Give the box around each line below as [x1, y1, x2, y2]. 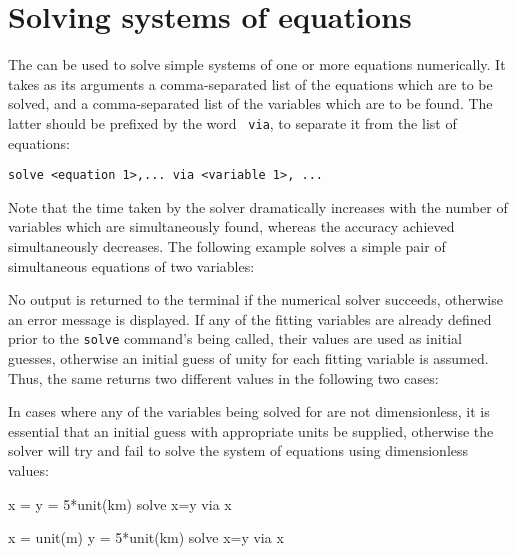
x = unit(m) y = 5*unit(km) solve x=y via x [8, 527, 284, 548]
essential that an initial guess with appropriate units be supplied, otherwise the [8, 420, 494, 441]
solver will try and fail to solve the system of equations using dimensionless [8, 440, 469, 461]
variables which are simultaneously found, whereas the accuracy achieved [8, 216, 455, 237]
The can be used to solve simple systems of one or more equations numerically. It [8, 54, 506, 75]
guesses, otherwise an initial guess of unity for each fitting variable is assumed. [8, 348, 489, 369]
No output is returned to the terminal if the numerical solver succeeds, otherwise [8, 289, 503, 310]
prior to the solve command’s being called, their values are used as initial [8, 328, 462, 349]
